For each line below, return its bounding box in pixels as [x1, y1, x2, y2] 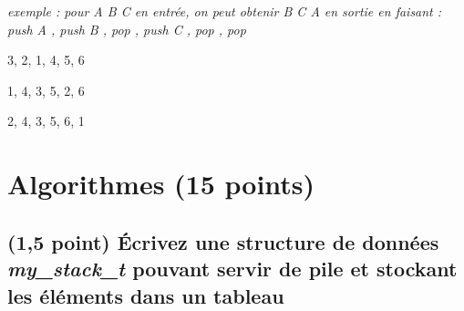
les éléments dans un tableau [7, 281, 284, 309]
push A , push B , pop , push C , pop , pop [7, 19, 246, 38]
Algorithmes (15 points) [7, 165, 315, 202]
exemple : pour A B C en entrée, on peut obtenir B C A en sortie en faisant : [7, 2, 442, 20]
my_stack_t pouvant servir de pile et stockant [7, 254, 458, 283]
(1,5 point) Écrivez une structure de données [7, 227, 439, 255]
